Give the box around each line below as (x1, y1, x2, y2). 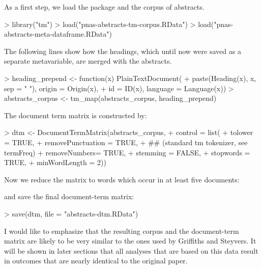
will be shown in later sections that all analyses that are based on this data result (4, 245, 258, 256)
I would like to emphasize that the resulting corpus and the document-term (4, 225, 239, 236)
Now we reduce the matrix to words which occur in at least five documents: (4, 174, 240, 184)
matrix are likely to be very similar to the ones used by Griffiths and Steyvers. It (4, 235, 256, 246)
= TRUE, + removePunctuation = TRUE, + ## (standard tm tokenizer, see (4, 137, 248, 147)
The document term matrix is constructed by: (4, 110, 147, 120)
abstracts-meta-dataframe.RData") (4, 29, 112, 39)
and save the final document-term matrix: (4, 191, 134, 202)
